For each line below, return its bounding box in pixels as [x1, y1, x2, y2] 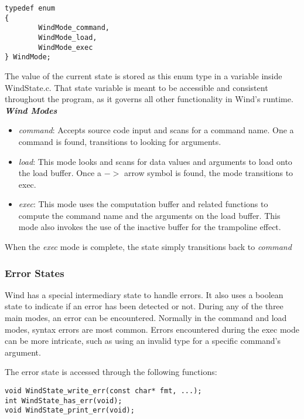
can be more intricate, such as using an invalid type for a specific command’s [5, 334, 281, 347]
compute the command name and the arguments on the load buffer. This [18, 209, 281, 221]
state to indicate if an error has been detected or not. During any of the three [5, 300, 283, 312]
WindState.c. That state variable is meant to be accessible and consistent [5, 81, 268, 93]
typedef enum [5, 4, 55, 12]
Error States [5, 265, 64, 280]
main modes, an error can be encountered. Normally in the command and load [5, 312, 287, 324]
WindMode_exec [38, 43, 93, 52]
